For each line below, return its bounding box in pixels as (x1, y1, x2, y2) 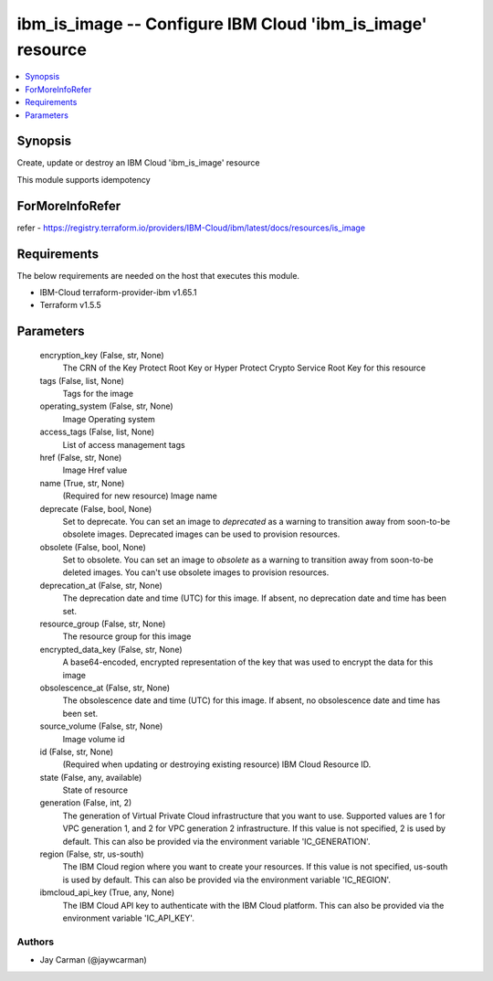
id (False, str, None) (39, 746, 114, 757)
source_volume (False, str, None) (39, 720, 163, 731)
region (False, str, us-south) (39, 848, 145, 859)
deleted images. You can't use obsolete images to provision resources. (62, 567, 330, 578)
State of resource (62, 784, 129, 795)
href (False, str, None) (39, 452, 122, 463)
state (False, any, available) (39, 772, 142, 783)
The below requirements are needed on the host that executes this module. (16, 270, 300, 281)
